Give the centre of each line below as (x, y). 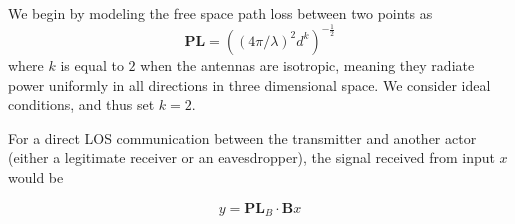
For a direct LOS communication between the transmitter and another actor (242, 137)
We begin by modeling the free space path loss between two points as (220, 13)
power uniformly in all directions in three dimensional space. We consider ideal (249, 84)
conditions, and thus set (81, 104)
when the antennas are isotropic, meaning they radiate (307, 64)
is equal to (92, 64)
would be (36, 176)
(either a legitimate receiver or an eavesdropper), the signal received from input (251, 157)
